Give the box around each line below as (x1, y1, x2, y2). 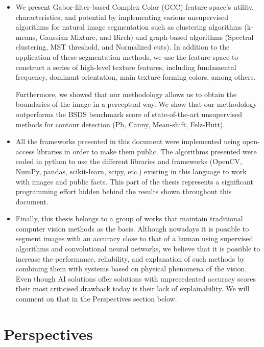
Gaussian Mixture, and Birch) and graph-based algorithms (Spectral (39, 31, 254, 42)
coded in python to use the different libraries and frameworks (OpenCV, (15, 156, 242, 167)
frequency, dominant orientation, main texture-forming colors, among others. (15, 72, 256, 82)
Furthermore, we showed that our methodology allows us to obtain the (15, 88, 237, 99)
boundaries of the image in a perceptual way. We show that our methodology (15, 99, 257, 109)
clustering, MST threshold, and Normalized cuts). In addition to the (15, 41, 230, 52)
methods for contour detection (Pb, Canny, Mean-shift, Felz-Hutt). (15, 119, 225, 129)
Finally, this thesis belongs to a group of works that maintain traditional (15, 213, 243, 224)
